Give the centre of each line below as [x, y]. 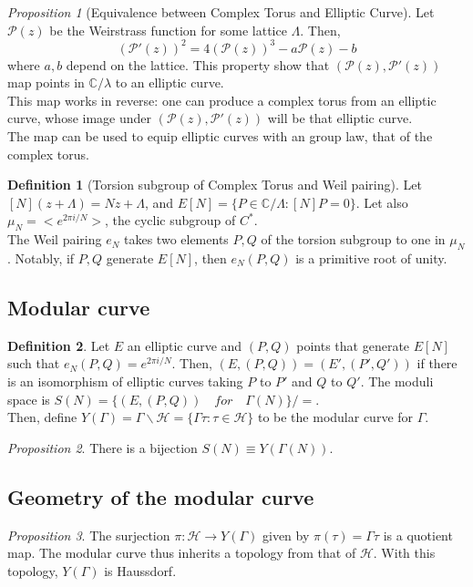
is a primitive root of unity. [371, 258]
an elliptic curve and [185, 345]
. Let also [382, 202]
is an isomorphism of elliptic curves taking [125, 381]
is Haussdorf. [140, 570]
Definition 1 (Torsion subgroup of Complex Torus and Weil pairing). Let [215, 185]
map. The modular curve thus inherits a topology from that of [182, 553]
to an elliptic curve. [170, 82]
